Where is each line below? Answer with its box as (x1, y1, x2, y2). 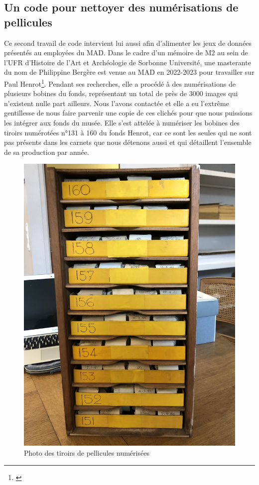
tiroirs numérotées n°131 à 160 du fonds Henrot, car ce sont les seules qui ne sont (4, 127, 252, 137)
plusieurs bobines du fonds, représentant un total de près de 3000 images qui (4, 88, 238, 99)
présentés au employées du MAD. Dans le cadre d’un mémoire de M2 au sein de (4, 47, 248, 58)
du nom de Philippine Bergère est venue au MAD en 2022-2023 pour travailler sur (4, 67, 255, 77)
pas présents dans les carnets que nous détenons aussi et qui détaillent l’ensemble (4, 137, 252, 147)
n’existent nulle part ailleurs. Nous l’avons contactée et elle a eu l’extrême (4, 98, 229, 108)
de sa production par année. (4, 146, 89, 157)
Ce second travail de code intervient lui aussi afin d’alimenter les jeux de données (4, 37, 252, 48)
